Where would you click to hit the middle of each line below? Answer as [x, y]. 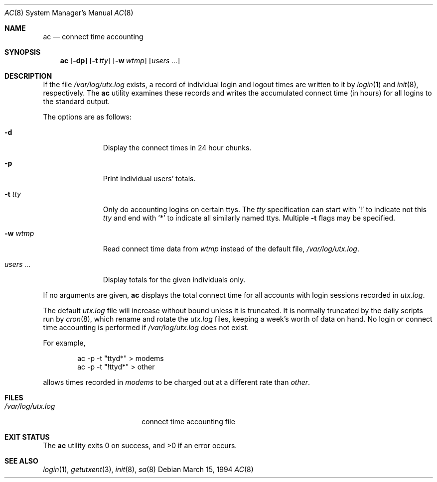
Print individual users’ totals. [149, 179]
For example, [64, 343]
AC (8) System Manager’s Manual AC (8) [69, 13]
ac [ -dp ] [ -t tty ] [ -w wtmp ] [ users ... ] [120, 60]
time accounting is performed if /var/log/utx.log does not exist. [146, 327]
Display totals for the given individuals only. [174, 280]
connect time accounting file [188, 422]
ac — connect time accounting [93, 37]
